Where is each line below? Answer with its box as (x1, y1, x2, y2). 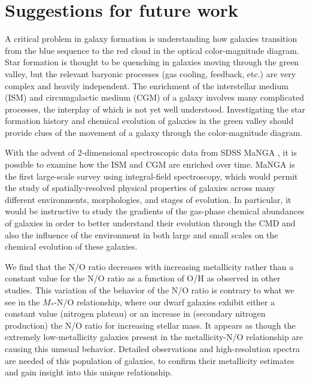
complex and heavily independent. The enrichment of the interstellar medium (5, 79, 288, 92)
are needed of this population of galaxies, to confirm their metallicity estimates (5, 354, 294, 366)
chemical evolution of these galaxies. (5, 240, 138, 253)
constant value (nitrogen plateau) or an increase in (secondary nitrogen (5, 307, 266, 320)
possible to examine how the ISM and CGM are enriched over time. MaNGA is (5, 158, 295, 171)
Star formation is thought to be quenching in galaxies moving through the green (5, 56, 299, 68)
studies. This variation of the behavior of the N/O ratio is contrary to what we (5, 284, 294, 296)
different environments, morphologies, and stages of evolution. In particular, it (5, 193, 291, 205)
